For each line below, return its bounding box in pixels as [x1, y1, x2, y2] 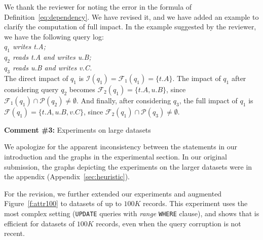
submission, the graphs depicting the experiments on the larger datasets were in [4, 161, 252, 172]
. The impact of [172, 72, 221, 83]
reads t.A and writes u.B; [12, 52, 91, 62]
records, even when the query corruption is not [96, 218, 241, 228]
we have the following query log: [4, 31, 104, 42]
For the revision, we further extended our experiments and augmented [4, 188, 222, 198]
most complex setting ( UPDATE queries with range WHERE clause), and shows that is [4, 208, 259, 218]
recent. [4, 228, 25, 238]
